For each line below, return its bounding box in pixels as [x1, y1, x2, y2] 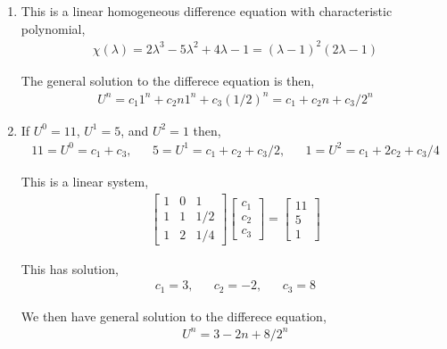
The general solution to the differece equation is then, [21, 71, 315, 89]
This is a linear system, [21, 171, 149, 190]
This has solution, [21, 259, 119, 278]
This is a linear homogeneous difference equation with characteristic [21, 2, 393, 20]
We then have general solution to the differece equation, [21, 306, 327, 325]
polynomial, [21, 19, 86, 37]
